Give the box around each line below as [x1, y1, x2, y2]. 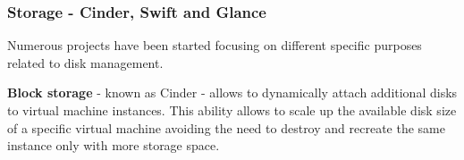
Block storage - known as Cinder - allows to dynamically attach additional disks [7, 83, 458, 102]
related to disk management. [7, 53, 164, 72]
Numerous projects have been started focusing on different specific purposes [7, 36, 422, 55]
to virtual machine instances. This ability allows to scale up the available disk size [7, 101, 457, 119]
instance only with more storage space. [7, 136, 220, 155]
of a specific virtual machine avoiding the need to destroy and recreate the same [7, 118, 445, 137]
